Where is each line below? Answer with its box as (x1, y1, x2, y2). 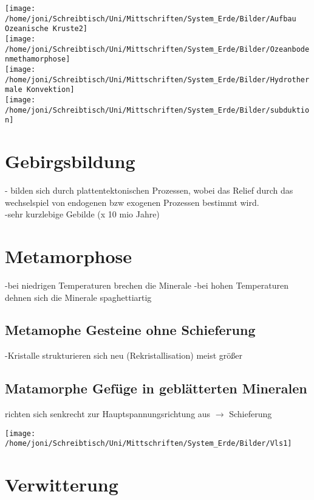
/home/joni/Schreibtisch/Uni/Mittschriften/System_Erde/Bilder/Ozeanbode (5, 44, 310, 54)
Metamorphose (5, 243, 132, 268)
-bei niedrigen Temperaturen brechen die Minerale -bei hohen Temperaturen (5, 278, 288, 291)
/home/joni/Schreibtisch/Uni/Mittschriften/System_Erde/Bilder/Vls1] (5, 439, 292, 448)
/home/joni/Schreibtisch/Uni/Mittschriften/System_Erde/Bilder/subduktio (5, 105, 310, 114)
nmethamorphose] (5, 55, 70, 64)
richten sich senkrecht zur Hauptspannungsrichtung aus (5, 407, 211, 420)
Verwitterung (5, 472, 118, 497)
